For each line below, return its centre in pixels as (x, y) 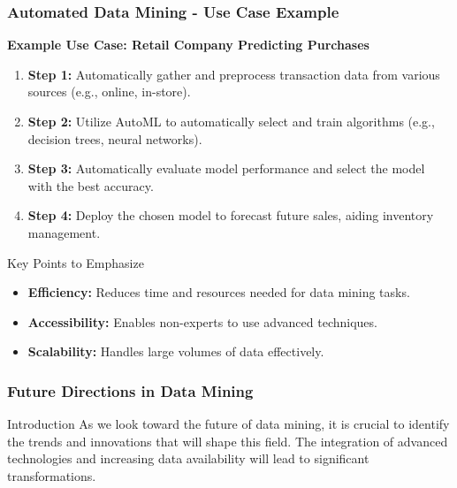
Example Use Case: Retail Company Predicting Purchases (188, 45)
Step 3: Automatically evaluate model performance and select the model (226, 168)
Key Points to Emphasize (76, 262)
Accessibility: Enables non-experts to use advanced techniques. (202, 321)
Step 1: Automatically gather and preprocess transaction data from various (234, 74)
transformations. (52, 475)
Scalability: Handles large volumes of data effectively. (176, 351)
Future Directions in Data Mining (130, 390)
